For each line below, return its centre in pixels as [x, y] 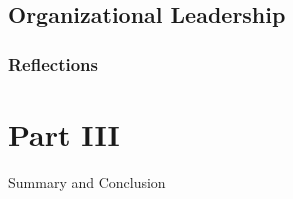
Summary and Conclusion [87, 181]
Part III [64, 133]
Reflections [53, 63]
